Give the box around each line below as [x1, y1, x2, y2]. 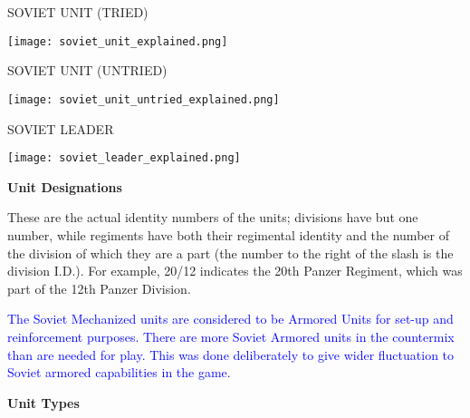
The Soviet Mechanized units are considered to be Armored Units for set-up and [7, 309, 454, 328]
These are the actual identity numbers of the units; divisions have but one [7, 208, 418, 227]
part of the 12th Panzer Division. [7, 278, 191, 297]
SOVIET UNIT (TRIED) [7, 3, 149, 21]
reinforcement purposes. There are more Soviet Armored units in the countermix [7, 326, 455, 345]
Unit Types [7, 393, 80, 412]
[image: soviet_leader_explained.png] [7, 151, 241, 165]
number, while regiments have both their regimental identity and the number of [7, 225, 449, 244]
